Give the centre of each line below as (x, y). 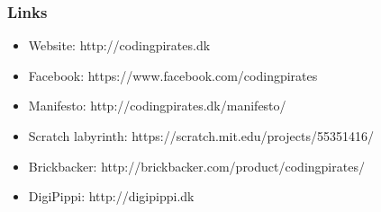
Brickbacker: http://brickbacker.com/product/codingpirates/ (196, 166)
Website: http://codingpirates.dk (119, 45)
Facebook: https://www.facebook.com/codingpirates (173, 75)
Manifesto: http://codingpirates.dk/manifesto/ (157, 106)
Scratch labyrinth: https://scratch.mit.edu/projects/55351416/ (201, 136)
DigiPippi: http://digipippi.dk (111, 196)
